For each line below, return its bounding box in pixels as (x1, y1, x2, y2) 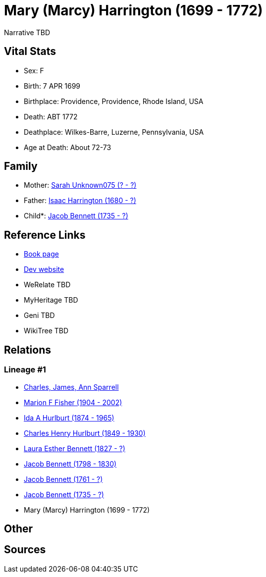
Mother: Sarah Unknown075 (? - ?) (24, 181, 137, 190)
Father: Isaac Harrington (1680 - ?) (24, 196, 136, 205)
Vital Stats (4, 45, 56, 58)
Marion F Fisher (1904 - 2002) (24, 398, 122, 407)
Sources (4, 543, 46, 556)
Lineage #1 (4, 365, 46, 375)
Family (4, 160, 38, 173)
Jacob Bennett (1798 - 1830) (24, 459, 117, 468)
